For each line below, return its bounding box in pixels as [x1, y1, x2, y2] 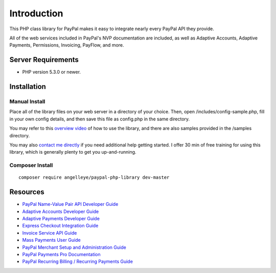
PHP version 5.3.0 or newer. [22, 69, 81, 75]
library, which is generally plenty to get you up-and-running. [9, 149, 136, 155]
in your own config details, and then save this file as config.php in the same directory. [9, 116, 190, 122]
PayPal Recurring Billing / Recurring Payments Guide [22, 259, 133, 265]
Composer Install [9, 162, 53, 169]
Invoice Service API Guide [22, 229, 77, 236]
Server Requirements [9, 55, 79, 64]
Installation [9, 82, 46, 91]
